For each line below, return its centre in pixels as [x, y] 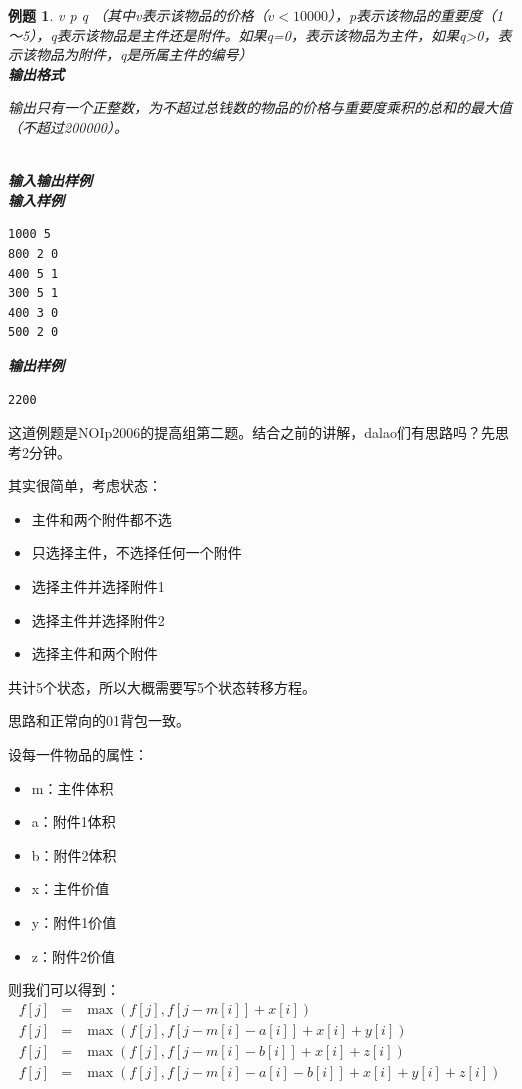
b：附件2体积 [74, 854]
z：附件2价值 [73, 955]
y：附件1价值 [74, 922]
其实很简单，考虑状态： [85, 485]
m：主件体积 [72, 787]
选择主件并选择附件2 [98, 619]
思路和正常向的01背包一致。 [99, 720]
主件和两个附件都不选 [101, 518]
